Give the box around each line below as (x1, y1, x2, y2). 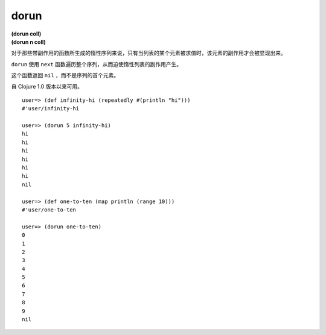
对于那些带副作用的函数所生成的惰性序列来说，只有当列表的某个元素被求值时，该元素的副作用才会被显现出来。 (11, 49, 286, 57)
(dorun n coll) (11, 38, 46, 45)
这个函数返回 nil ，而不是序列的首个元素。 (11, 72, 120, 79)
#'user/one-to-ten (22, 206, 77, 213)
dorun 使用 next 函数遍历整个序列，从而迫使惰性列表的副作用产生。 (11, 60, 182, 67)
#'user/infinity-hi (22, 105, 80, 112)
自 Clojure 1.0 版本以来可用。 (11, 83, 83, 90)
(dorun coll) (11, 30, 42, 37)
